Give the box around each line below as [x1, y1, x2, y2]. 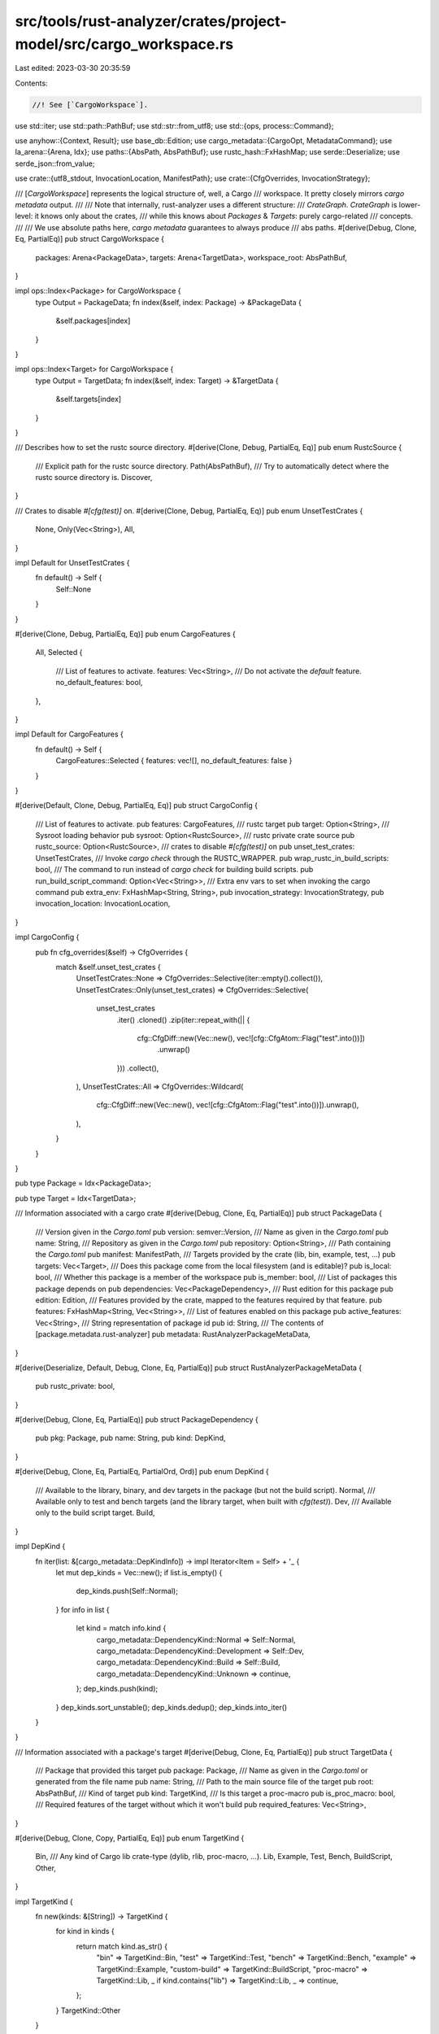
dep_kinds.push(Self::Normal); [76, 1587, 179, 1596]
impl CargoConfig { [15, 932, 80, 942]
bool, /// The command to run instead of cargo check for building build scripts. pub [35, 865, 314, 875]
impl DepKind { [15, 1542, 66, 1552]
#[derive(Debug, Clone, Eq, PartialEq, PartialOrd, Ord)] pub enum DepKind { [15, 1467, 269, 1477]
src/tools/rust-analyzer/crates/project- [15, 12, 287, 30]
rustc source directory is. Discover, [35, 473, 153, 482]
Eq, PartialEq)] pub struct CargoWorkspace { [15, 234, 165, 244]
